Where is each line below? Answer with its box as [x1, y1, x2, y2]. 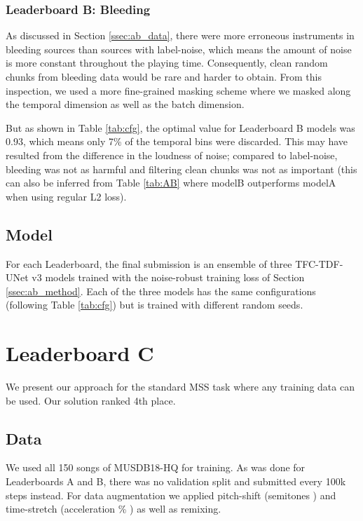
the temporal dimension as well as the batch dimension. [6, 97, 245, 111]
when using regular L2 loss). [6, 189, 127, 203]
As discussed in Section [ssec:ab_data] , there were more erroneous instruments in [6, 28, 355, 43]
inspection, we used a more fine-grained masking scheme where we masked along [6, 83, 351, 97]
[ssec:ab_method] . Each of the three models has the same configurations [6, 283, 316, 298]
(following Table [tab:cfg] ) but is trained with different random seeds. [6, 297, 303, 312]
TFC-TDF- [295, 256, 343, 271]
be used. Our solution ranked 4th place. [6, 393, 176, 407]
